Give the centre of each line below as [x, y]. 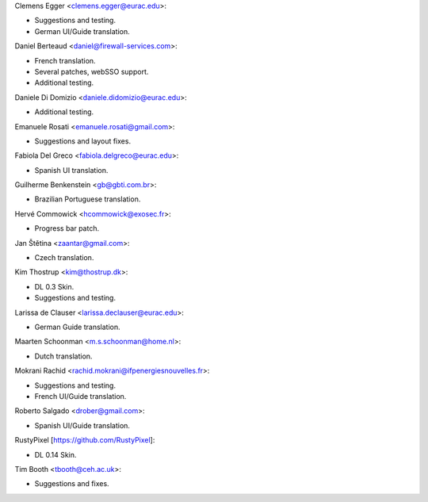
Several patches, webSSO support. [92, 71]
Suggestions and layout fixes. [82, 141]
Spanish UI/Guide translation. [82, 425]
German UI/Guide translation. [82, 31]
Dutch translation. [63, 356]
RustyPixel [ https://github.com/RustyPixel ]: [85, 440]
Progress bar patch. [67, 228]
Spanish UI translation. [71, 170]
